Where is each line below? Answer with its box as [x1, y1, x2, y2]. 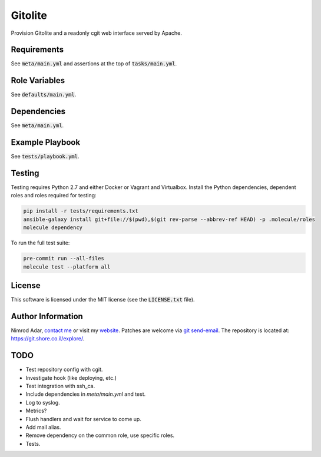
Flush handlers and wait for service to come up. [25, 415, 141, 422]
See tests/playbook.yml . [11, 153, 80, 160]
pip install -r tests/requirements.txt [23, 208, 138, 214]
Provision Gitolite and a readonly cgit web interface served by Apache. [11, 29, 183, 37]
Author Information [11, 311, 84, 321]
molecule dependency [23, 224, 82, 231]
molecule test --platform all [23, 263, 111, 270]
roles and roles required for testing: [11, 192, 97, 199]
